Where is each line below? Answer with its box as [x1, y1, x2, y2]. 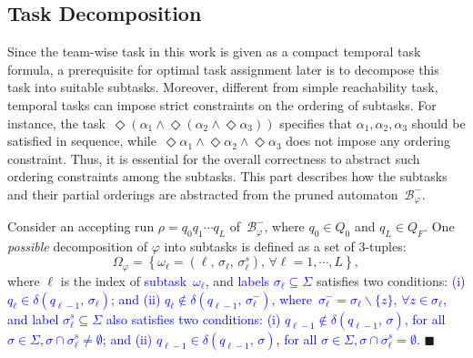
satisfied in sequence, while [7, 131, 156, 150]
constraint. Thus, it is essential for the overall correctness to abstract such [7, 148, 420, 168]
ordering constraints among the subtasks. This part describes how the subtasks [7, 167, 448, 186]
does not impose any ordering [286, 131, 450, 150]
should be [411, 113, 466, 132]
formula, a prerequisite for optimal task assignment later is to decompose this [7, 59, 439, 78]
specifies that [279, 113, 353, 132]
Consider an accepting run [7, 217, 155, 236]
